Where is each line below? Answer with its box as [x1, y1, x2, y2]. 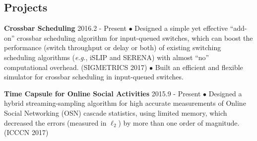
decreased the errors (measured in [4, 117, 107, 128]
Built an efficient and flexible [155, 62, 243, 72]
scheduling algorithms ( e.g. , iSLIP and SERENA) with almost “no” [4, 52, 209, 62]
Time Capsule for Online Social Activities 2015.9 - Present [4, 88, 201, 98]
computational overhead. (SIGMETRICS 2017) [4, 62, 147, 72]
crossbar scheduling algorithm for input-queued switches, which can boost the [17, 32, 253, 43]
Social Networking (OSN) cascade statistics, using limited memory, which [4, 107, 227, 118]
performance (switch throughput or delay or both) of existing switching [4, 42, 221, 53]
